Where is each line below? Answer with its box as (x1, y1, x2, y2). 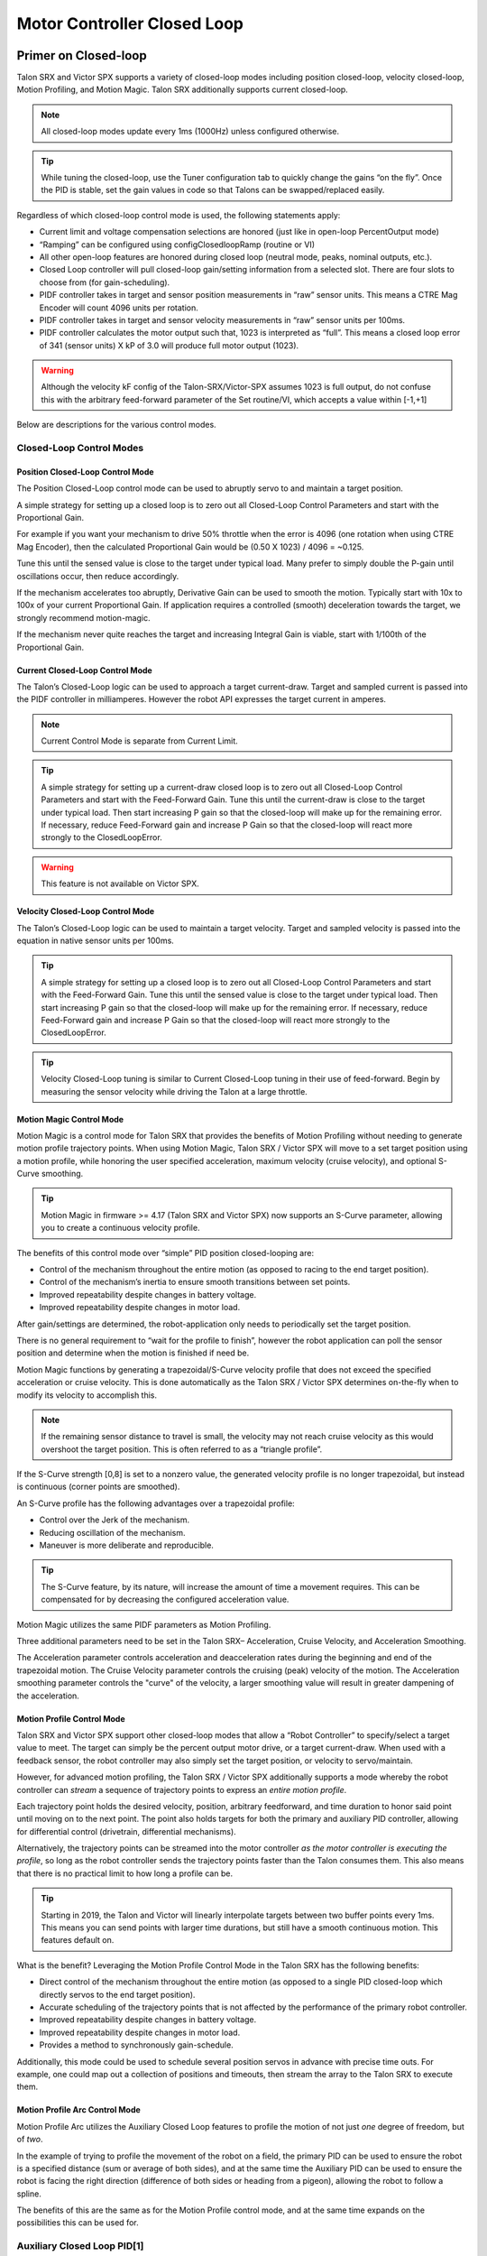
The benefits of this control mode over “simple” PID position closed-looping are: (16, 1247, 315, 1258)
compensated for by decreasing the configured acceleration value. (41, 1594, 289, 1605)
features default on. (41, 1935, 115, 1946)
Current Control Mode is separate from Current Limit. (41, 735, 238, 746)
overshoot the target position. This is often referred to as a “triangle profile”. (41, 1444, 323, 1455)
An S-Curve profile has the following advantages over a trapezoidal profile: (16, 1498, 295, 1509)
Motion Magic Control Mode (16, 1114, 124, 1124)
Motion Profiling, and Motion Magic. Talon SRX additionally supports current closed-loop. (16, 84, 349, 95)
